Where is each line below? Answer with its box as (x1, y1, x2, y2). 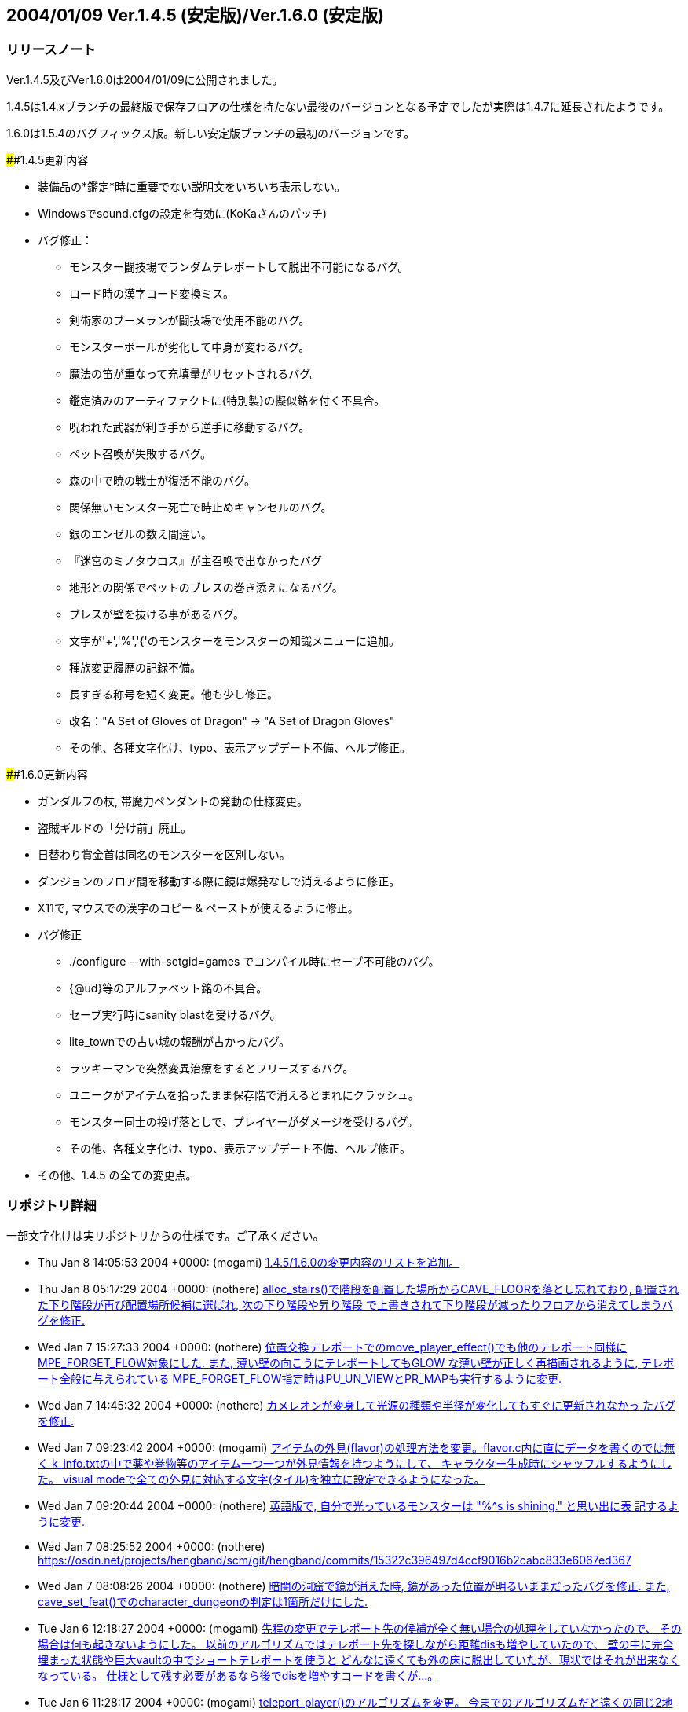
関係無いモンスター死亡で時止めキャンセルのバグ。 (69, 500, 332, 514)
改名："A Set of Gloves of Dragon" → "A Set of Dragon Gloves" (69, 713, 395, 728)
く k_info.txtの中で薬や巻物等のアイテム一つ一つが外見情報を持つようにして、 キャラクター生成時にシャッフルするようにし (38, 1456, 672, 1470)
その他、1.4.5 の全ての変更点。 (38, 1168, 197, 1182)
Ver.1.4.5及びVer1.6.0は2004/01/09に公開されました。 (6, 72, 284, 86)
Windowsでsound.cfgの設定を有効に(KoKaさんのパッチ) (38, 206, 328, 220)
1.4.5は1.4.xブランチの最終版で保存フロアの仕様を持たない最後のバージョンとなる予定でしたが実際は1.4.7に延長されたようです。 (6, 99, 670, 113)
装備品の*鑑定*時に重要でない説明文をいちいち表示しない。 (38, 179, 346, 193)
